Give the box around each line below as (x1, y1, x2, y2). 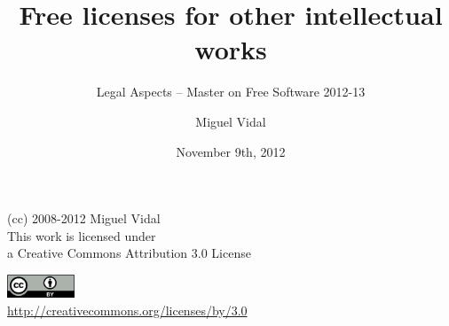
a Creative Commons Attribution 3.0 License (7, 244, 251, 262)
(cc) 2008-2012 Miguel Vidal (7, 209, 161, 228)
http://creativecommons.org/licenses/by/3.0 (7, 300, 248, 319)
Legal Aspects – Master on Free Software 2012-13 (96, 82, 366, 101)
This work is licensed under (7, 226, 156, 244)
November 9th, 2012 (176, 142, 286, 160)
